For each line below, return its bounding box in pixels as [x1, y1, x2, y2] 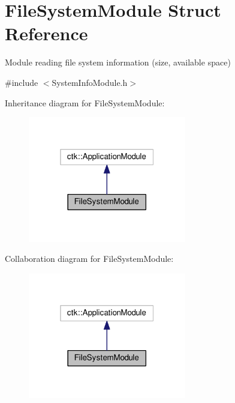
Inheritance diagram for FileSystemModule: [5, 96, 165, 109]
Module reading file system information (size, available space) [5, 56, 231, 68]
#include [5, 76, 38, 88]
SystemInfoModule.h [52, 76, 128, 88]
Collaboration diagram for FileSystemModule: [5, 252, 174, 265]
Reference [5, 21, 88, 46]
